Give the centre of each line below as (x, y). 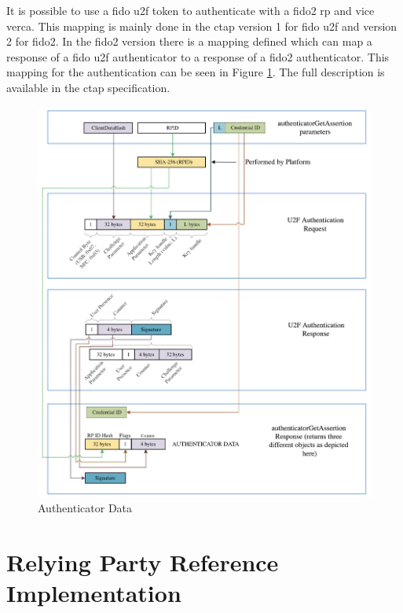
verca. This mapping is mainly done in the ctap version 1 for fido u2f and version (202, 26)
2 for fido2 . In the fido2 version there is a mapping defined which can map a (189, 41)
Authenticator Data (85, 508)
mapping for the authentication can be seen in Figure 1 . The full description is (196, 72)
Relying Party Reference (143, 562)
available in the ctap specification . (88, 87)
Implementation (94, 593)
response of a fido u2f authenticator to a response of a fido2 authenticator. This (198, 56)
